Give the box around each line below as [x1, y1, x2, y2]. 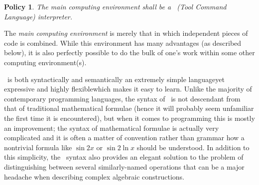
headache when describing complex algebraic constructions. [4, 171, 185, 182]
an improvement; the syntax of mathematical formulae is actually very [4, 122, 219, 133]
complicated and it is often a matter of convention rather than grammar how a [4, 132, 245, 143]
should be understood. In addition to [136, 142, 250, 152]
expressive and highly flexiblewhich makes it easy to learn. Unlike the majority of [4, 84, 252, 94]
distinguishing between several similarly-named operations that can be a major [4, 161, 245, 172]
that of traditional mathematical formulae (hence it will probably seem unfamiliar [4, 103, 254, 113]
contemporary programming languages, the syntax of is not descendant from [4, 93, 241, 103]
